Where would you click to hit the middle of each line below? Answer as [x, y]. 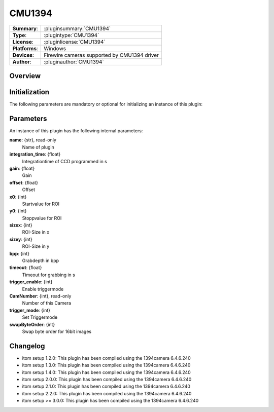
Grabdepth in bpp [41, 260]
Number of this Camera [46, 303]
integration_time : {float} [35, 154]
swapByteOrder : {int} [32, 324]
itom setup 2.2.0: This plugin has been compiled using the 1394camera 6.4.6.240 [107, 393]
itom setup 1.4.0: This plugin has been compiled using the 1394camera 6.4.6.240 [107, 372]
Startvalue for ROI [41, 204]
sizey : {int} [21, 239]
